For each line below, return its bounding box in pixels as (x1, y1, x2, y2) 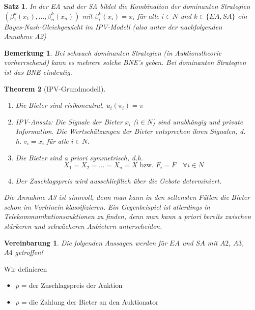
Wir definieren (4, 263, 47, 274)
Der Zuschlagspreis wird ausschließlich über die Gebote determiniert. (15, 175, 222, 186)
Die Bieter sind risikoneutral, (15, 100, 104, 110)
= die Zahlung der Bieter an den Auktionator (21, 296, 159, 307)
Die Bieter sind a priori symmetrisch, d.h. (15, 152, 143, 162)
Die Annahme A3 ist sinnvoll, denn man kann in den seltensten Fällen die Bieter (4, 192, 250, 202)
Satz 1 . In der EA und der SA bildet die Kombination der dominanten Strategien (4, 1, 250, 11)
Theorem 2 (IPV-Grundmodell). (4, 83, 106, 93)
